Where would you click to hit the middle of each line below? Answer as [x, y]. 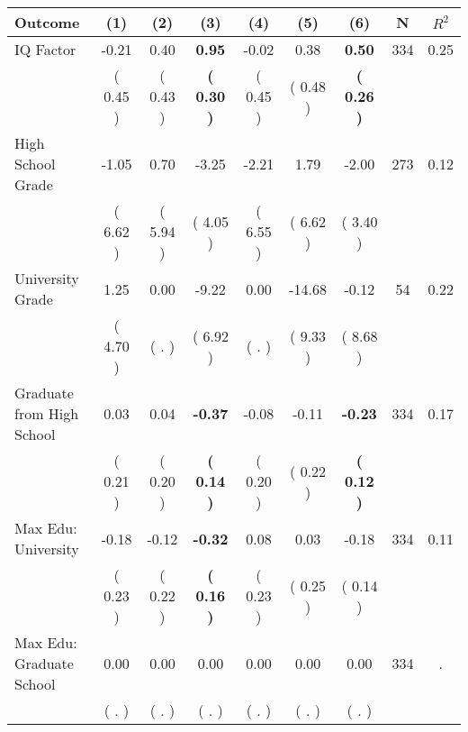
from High [47, 413]
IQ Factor [45, 49]
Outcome [47, 22]
